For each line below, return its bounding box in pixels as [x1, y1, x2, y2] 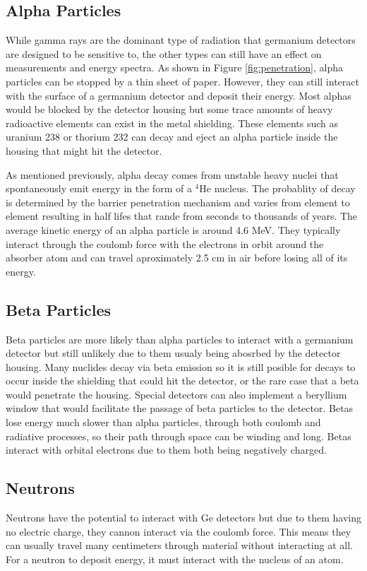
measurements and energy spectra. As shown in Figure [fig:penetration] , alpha [6, 60, 343, 75]
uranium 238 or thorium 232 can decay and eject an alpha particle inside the [6, 129, 338, 144]
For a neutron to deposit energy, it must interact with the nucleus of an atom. [6, 551, 344, 566]
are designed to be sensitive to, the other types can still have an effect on [6, 46, 322, 61]
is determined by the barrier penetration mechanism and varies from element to [6, 194, 350, 209]
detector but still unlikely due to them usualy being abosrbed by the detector [6, 346, 341, 360]
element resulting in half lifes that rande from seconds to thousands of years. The [6, 208, 358, 223]
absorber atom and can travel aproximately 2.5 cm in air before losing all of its [6, 250, 348, 265]
